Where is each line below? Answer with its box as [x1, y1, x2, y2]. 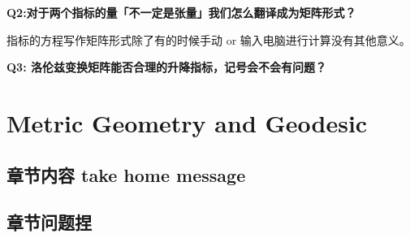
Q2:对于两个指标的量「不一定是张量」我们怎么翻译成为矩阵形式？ [6, 4, 356, 20]
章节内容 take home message [6, 162, 246, 187]
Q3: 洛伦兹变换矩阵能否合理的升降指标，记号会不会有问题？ [6, 58, 326, 76]
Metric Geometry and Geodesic [6, 106, 368, 139]
